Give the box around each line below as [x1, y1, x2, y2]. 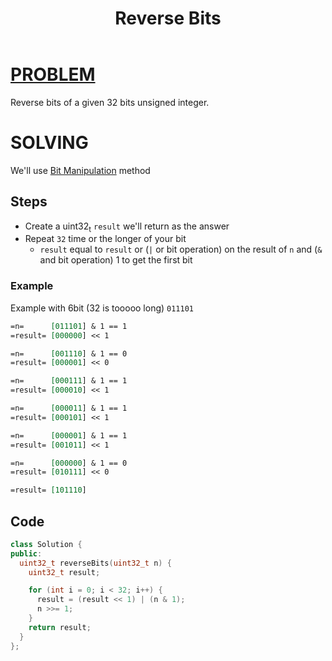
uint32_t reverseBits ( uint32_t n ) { [19, 558, 172, 568]
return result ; [28, 622, 92, 632]
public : [10, 548, 43, 559]
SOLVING [10, 132, 89, 154]
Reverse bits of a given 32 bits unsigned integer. [10, 96, 210, 108]
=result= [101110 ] [10, 485, 87, 496]
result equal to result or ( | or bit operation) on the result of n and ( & [39, 243, 323, 256]
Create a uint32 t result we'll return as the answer [24, 220, 230, 234]
